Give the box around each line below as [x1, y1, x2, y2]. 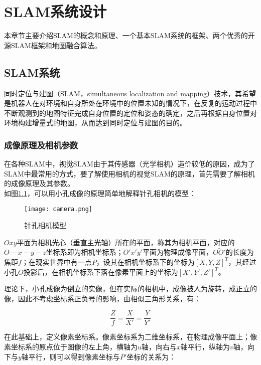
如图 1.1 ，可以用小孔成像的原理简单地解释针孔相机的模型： [4, 188, 196, 198]
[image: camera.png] [24, 206, 93, 213]
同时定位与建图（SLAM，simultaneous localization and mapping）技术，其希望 [4, 88, 256, 98]
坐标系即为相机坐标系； [46, 247, 123, 257]
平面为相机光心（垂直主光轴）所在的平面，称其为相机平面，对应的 [17, 237, 235, 247]
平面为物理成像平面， [143, 247, 213, 257]
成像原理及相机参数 [4, 138, 78, 151]
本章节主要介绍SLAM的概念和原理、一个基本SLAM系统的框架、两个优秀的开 [4, 30, 255, 41]
